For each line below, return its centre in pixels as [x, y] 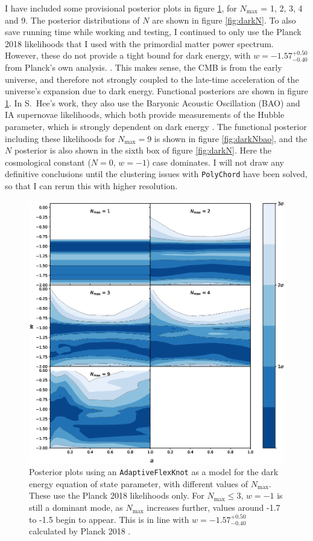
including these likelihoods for [60, 138]
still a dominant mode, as [76, 507]
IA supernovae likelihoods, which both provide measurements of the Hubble [145, 115]
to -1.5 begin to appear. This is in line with [109, 519]
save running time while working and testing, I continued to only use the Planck [153, 32]
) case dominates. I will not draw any [215, 162]
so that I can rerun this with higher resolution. [91, 185]
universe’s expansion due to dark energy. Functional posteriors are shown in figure [156, 91]
